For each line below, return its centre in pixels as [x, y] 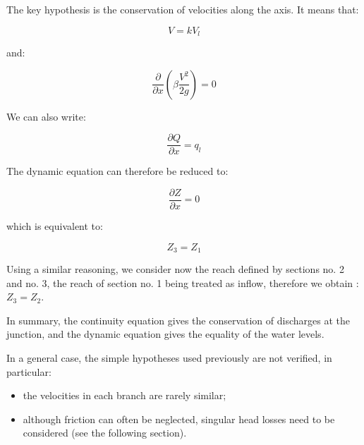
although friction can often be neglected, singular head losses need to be [179, 419]
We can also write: [46, 116]
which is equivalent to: [55, 225]
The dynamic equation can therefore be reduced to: [117, 171]
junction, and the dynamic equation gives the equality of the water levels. [165, 334]
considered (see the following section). [105, 433]
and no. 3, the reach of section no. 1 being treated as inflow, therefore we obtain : [183, 282]
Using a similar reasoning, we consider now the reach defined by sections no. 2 [175, 269]
